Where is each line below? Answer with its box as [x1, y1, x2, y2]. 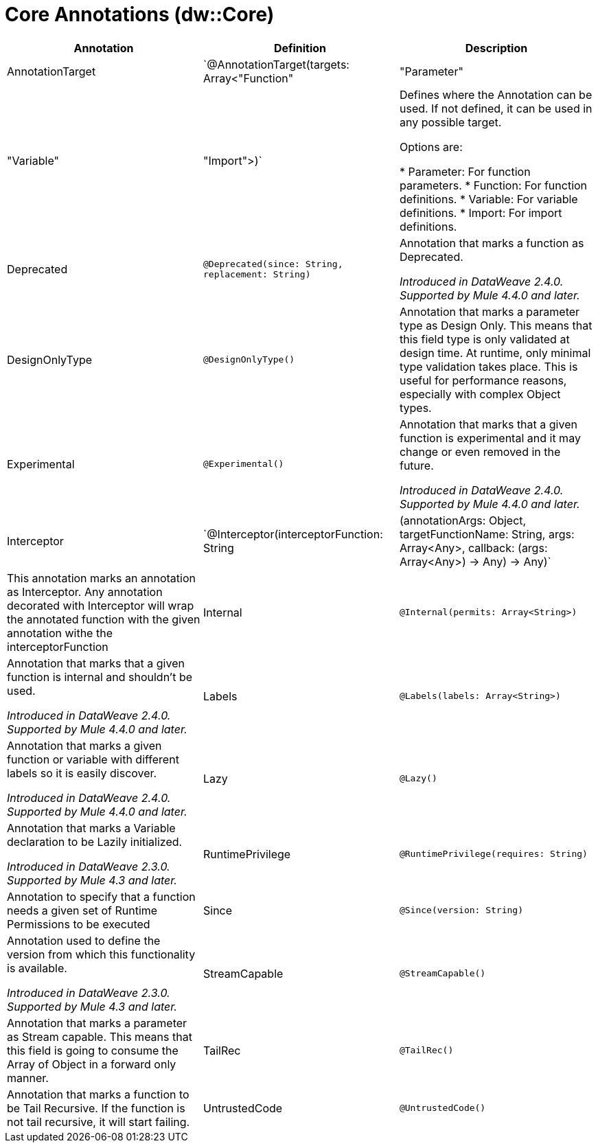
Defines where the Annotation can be [399, 87, 593, 102]
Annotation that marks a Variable [7, 820, 176, 835]
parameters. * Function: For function [399, 178, 588, 192]
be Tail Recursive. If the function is [7, 1101, 185, 1115]
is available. [7, 961, 67, 975]
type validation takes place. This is [399, 359, 578, 374]
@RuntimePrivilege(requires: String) [399, 849, 588, 860]
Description [465, 41, 528, 55]
